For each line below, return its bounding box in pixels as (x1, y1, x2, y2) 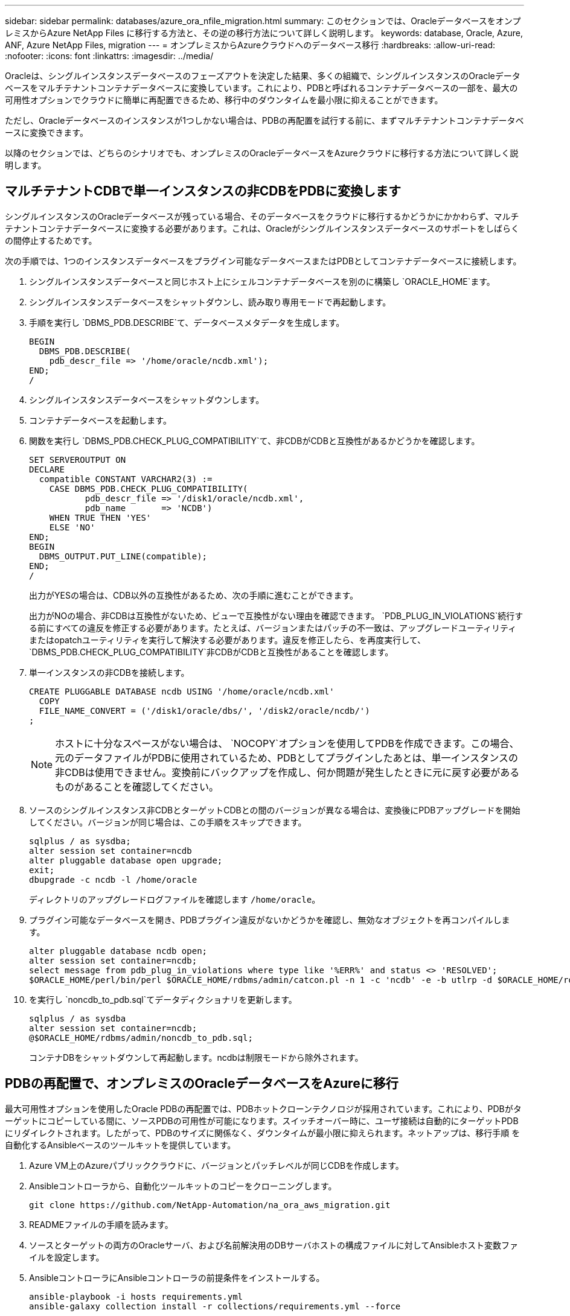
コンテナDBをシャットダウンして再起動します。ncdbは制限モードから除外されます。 (29, 1052, 363, 1063)
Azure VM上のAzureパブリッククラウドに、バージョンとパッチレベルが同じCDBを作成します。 (29, 1160, 404, 1171)
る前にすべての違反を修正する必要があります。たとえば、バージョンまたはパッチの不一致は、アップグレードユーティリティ (29, 622, 517, 633)
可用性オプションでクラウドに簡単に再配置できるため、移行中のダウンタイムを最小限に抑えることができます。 (5, 95, 443, 105)
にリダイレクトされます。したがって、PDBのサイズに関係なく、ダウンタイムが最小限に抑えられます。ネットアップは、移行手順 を (5, 1127, 520, 1138)
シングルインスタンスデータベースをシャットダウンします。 (29, 394, 264, 405)
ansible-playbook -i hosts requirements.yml (29, 1291, 243, 1302)
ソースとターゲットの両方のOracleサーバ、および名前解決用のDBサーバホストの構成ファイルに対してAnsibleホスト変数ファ (29, 1239, 519, 1250)
